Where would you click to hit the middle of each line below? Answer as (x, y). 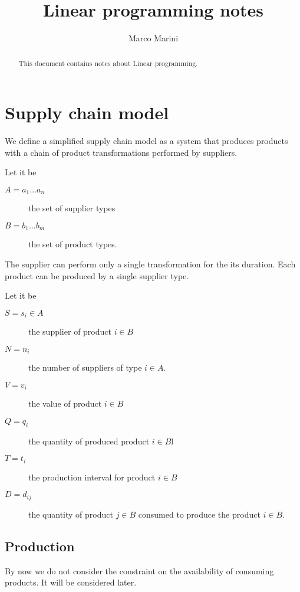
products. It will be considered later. (71, 582)
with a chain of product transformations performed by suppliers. (121, 152)
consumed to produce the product (199, 514)
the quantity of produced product (89, 441)
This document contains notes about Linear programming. (108, 63)
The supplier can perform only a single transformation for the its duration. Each (150, 264)
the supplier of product (70, 331)
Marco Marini (153, 38)
